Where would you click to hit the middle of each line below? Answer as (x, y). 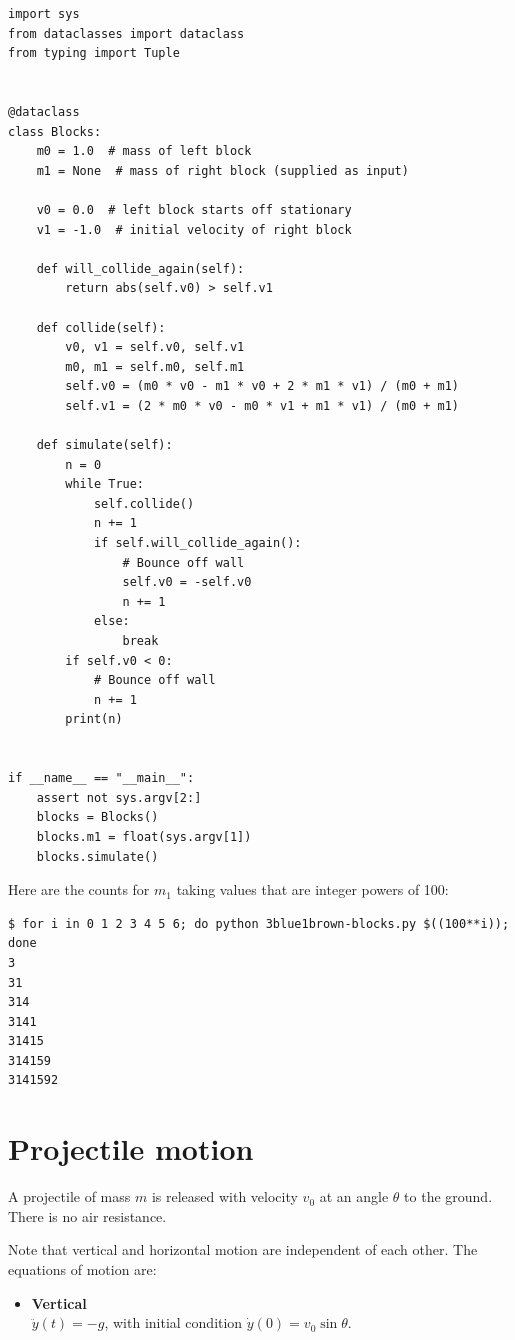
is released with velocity (224, 1196)
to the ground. (448, 1196)
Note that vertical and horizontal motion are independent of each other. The (243, 1249)
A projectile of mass (69, 1196)
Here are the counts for (79, 889)
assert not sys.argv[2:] (119, 797)
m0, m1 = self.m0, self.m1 (155, 366)
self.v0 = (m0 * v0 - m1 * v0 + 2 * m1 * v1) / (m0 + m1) (262, 386)
